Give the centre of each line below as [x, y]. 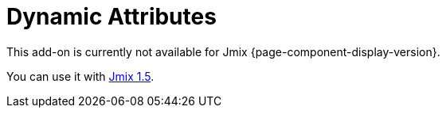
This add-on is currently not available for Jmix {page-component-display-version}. [223, 51]
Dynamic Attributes [111, 17]
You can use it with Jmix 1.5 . [80, 76]
